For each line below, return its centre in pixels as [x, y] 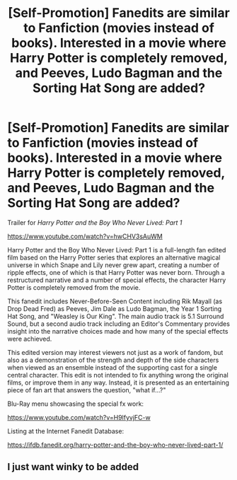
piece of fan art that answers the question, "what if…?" [87, 390]
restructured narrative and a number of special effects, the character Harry [117, 280]
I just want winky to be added [73, 467]
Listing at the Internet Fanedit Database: [66, 431]
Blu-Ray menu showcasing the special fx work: [75, 404]
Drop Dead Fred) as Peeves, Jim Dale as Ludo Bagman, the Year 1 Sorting [115, 308]
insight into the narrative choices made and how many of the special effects [118, 331]
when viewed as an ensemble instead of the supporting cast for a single [112, 367]
